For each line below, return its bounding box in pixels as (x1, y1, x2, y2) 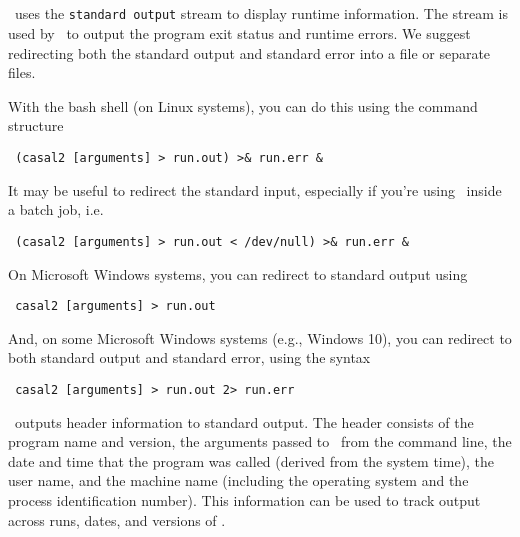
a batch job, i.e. (8, 199, 104, 220)
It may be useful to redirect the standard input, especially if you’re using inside (8, 179, 502, 200)
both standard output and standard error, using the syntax (8, 347, 371, 368)
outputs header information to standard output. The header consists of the (14, 411, 474, 432)
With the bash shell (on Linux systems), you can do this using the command (8, 95, 478, 116)
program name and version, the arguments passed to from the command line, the (8, 431, 512, 452)
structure (8, 115, 64, 136)
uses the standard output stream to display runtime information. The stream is (14, 3, 508, 24)
